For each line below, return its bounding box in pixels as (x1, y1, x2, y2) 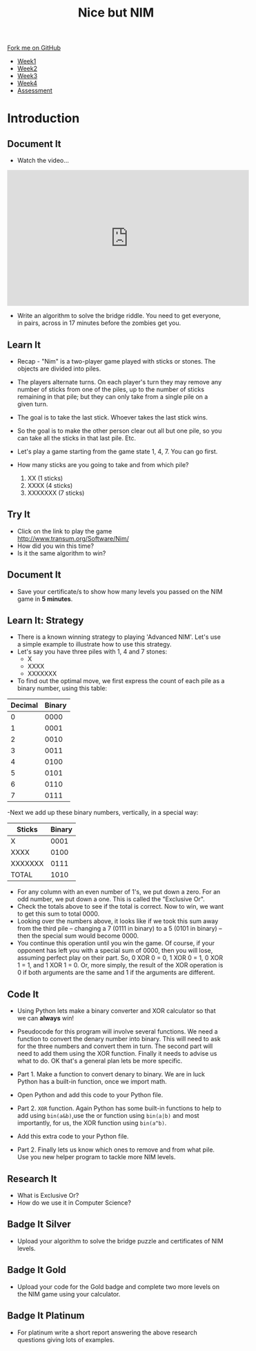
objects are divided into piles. (17, 364, 101, 373)
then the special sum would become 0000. (17, 931, 139, 940)
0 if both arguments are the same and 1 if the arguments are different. (17, 968, 215, 977)
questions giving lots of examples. (17, 1335, 115, 1343)
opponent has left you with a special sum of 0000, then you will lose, (17, 947, 213, 955)
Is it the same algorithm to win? (17, 549, 106, 557)
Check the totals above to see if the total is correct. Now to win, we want (17, 903, 224, 911)
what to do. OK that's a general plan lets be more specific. (17, 1057, 183, 1065)
